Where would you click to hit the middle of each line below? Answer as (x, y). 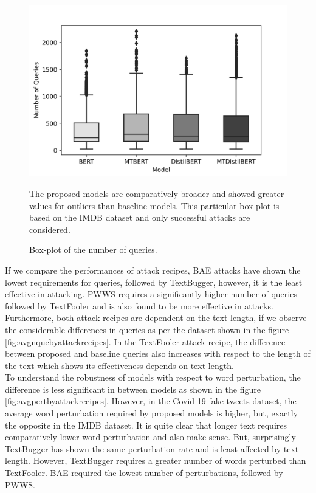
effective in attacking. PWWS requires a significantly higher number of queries (151, 294)
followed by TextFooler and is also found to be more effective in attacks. (139, 305)
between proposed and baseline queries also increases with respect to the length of (158, 353)
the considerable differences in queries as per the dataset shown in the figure (147, 329)
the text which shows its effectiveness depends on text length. (119, 365)
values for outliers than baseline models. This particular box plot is (154, 205)
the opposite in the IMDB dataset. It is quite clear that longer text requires (146, 425)
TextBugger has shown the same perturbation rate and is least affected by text (152, 448)
